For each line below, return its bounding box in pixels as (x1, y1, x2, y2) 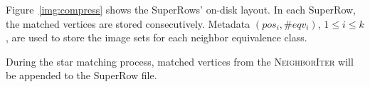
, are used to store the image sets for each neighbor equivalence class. (6, 30, 307, 45)
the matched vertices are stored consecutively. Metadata (6, 16, 250, 31)
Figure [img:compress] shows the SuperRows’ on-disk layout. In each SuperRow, (6, 2, 356, 16)
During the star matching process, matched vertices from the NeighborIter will (6, 53, 354, 68)
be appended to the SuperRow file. (6, 68, 157, 83)
